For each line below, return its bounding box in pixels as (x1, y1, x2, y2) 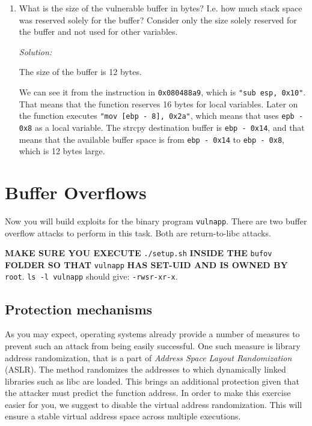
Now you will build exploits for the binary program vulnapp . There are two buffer (5, 214, 307, 227)
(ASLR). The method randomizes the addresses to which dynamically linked (5, 363, 286, 376)
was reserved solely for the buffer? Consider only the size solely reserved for (19, 13, 297, 26)
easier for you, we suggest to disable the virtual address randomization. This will (5, 398, 302, 410)
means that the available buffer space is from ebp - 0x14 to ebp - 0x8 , (19, 133, 285, 145)
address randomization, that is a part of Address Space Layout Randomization (5, 351, 292, 364)
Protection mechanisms (5, 299, 153, 318)
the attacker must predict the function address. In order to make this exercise (5, 386, 291, 399)
